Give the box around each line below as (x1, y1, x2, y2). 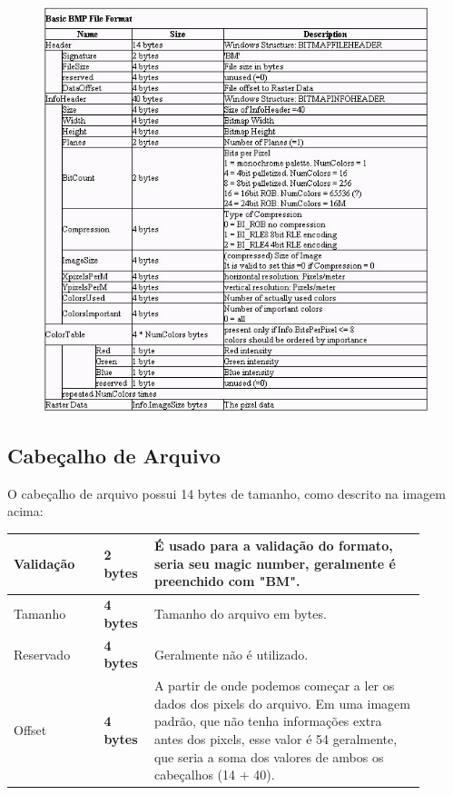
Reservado (14, 644, 71, 663)
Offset (14, 720, 47, 740)
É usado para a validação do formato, (153, 536, 393, 555)
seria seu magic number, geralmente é (153, 553, 396, 572)
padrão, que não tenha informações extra (153, 711, 382, 730)
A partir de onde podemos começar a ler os (153, 676, 395, 695)
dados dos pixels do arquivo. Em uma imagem (153, 693, 410, 712)
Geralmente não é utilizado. (153, 644, 309, 663)
